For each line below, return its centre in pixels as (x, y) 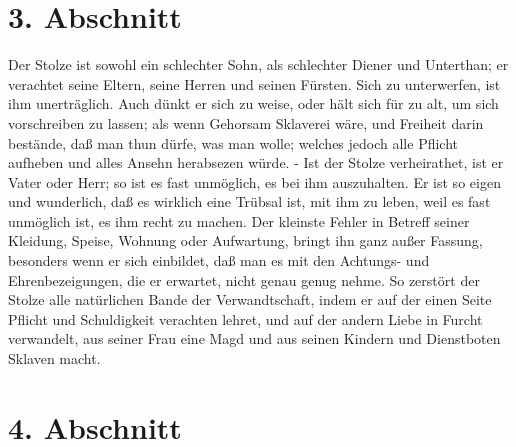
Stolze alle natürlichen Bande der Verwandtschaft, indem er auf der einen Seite (250, 299)
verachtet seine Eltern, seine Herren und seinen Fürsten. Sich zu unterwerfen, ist (254, 83)
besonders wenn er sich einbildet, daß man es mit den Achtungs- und (219, 260)
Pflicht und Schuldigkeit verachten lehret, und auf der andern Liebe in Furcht (245, 318)
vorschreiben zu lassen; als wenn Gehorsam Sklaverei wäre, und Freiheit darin (246, 122)
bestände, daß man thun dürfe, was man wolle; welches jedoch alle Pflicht (233, 142)
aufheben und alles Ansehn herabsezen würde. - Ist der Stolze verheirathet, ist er (256, 162)
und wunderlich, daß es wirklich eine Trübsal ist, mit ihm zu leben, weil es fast (249, 201)
